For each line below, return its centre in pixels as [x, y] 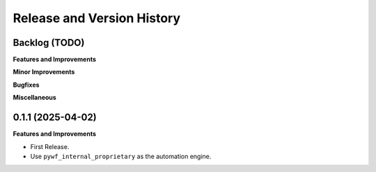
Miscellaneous [35, 98]
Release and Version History [97, 18]
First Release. [50, 146]
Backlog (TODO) [49, 43]
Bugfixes [26, 85]
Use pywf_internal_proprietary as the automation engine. [121, 156]
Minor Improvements [44, 72]
